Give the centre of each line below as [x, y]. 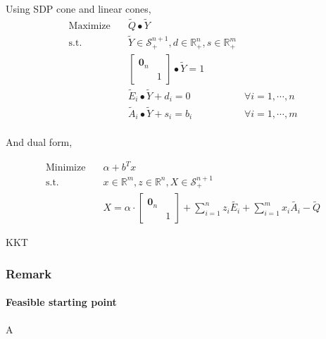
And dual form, [39, 142]
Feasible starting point [61, 302]
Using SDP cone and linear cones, [79, 8]
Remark [29, 273]
